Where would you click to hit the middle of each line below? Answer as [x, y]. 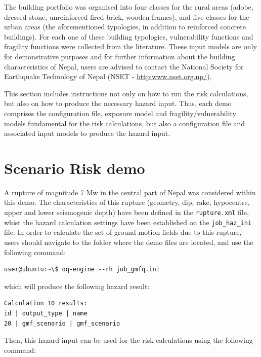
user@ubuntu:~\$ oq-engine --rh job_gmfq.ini [82, 270]
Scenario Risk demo [75, 168]
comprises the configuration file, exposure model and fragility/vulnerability [120, 113]
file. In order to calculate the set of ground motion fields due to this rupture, [123, 232]
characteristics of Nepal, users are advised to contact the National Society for [124, 66]
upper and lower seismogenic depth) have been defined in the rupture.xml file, [126, 212]
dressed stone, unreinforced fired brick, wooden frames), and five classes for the [127, 16]
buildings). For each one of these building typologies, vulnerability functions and [129, 36]
